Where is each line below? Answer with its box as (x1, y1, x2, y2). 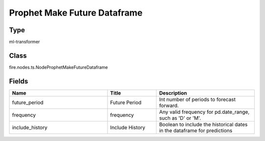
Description (159, 89, 187, 96)
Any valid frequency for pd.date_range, (159, 108, 250, 115)
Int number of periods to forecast (159, 96, 236, 102)
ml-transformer (9, 39, 40, 45)
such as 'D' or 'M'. (159, 115, 201, 121)
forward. (159, 102, 179, 109)
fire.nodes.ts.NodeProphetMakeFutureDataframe (9, 64, 108, 70)
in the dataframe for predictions (159, 127, 233, 134)
